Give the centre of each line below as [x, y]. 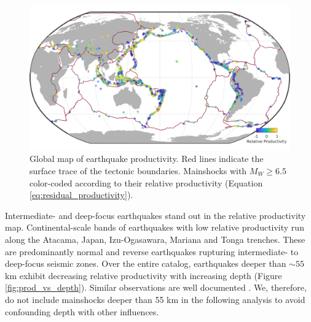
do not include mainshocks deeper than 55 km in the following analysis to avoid [155, 299]
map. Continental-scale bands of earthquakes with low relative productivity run [155, 227]
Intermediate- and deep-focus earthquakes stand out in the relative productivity [155, 215]
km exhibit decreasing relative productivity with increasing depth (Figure [144, 275]
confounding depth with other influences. [82, 311]
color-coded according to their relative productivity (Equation [146, 182]
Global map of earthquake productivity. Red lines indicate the [147, 159]
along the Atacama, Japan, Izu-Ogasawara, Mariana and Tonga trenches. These [155, 239]
